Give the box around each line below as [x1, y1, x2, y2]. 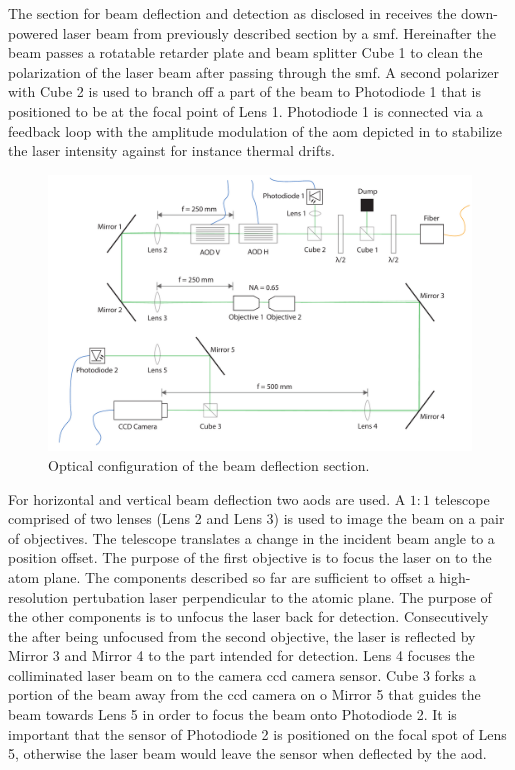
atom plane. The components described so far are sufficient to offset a [8, 566, 435, 587]
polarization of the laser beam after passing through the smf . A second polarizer [8, 61, 500, 82]
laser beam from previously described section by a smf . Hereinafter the [62, 22, 496, 43]
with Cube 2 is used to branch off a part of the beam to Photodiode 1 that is [8, 81, 482, 102]
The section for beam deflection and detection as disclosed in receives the [8, 3, 457, 23]
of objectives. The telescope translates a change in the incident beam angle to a [8, 527, 495, 548]
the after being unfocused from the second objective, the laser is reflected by [8, 625, 476, 646]
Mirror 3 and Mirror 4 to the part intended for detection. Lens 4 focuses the [8, 645, 475, 666]
